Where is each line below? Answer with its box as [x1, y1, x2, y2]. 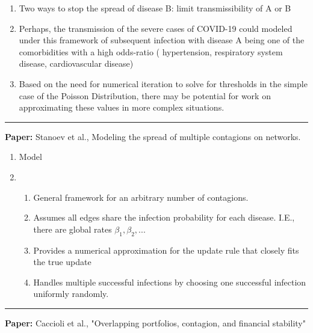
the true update [33, 255, 91, 268]
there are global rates [33, 222, 112, 235]
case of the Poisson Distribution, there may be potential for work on [19, 89, 271, 102]
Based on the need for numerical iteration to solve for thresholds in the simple [19, 77, 308, 90]
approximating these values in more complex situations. [19, 101, 225, 114]
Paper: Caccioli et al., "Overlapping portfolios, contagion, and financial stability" [5, 316, 306, 329]
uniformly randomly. [33, 287, 109, 300]
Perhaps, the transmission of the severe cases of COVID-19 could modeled [19, 22, 293, 34]
